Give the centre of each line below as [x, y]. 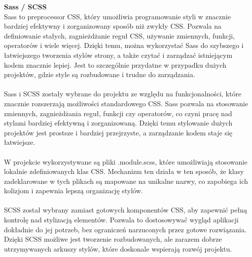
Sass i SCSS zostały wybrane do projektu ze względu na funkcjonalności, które [123, 94]
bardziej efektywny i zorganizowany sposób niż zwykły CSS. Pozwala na [113, 26]
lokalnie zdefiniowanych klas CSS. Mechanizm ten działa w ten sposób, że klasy [124, 171]
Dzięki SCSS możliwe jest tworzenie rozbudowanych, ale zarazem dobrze [113, 239]
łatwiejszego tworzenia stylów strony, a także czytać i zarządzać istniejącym [118, 55]
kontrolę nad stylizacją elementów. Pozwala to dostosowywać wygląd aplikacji [121, 220]
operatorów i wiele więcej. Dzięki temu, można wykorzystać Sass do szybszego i [124, 45]
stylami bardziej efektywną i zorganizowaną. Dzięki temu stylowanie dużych [118, 123]
